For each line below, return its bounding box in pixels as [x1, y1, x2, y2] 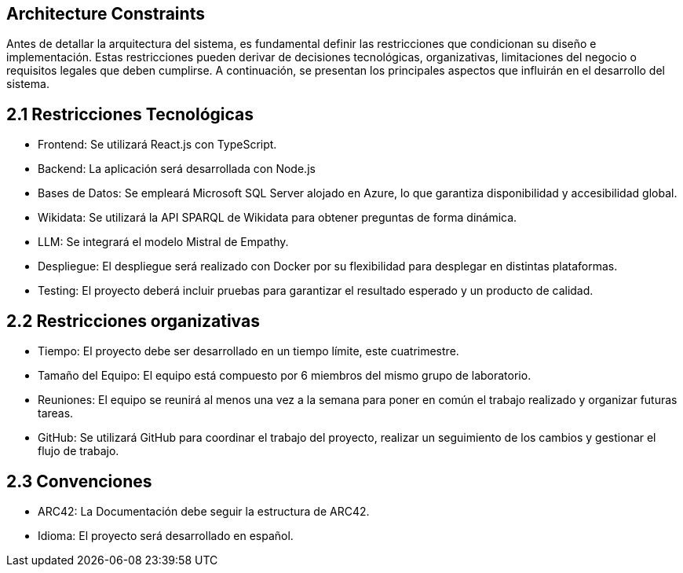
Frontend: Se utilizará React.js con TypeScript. [38, 138, 277, 152]
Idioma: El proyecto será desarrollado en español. [38, 528, 294, 542]
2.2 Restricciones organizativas [6, 310, 260, 331]
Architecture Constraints [6, 4, 205, 24]
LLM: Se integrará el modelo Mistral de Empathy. [38, 235, 289, 249]
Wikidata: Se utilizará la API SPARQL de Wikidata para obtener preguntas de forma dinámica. [38, 211, 517, 225]
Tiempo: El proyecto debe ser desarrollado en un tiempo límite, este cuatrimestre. [38, 344, 459, 358]
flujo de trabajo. [38, 444, 119, 458]
